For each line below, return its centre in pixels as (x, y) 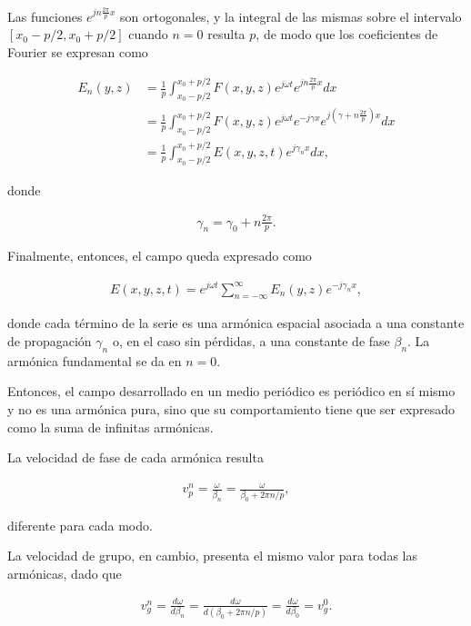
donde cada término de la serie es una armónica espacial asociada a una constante (236, 323)
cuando (148, 34)
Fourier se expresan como (78, 51)
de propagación (50, 340)
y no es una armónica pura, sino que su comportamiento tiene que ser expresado (231, 408)
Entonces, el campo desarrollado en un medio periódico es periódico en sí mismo (231, 391)
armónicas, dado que (65, 573)
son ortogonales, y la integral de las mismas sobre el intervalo (291, 16)
